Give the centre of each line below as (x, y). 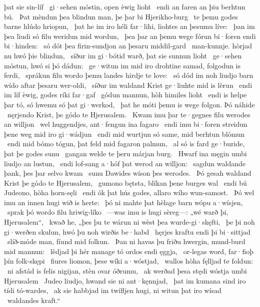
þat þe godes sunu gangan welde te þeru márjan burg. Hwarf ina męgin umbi (125, 153)
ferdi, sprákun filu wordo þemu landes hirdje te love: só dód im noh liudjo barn (129, 75)
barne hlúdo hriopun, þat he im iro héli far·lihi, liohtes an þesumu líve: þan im (129, 26)
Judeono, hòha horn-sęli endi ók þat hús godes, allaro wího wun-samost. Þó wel (129, 192)
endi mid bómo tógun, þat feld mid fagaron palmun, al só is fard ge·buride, (126, 144)
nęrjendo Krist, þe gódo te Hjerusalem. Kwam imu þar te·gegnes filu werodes (129, 114)
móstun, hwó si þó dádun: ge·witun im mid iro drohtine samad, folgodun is (122, 65)
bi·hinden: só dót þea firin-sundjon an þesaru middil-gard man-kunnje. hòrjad (128, 46)
